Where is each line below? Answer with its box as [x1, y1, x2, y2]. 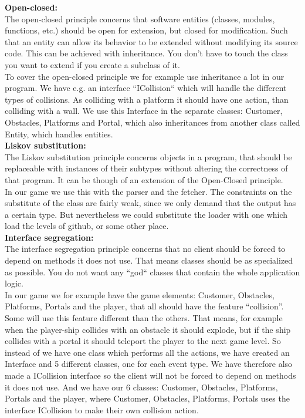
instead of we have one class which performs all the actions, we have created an [5, 346, 290, 358]
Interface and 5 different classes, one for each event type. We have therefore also [5, 358, 293, 370]
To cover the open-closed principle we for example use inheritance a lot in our [5, 70, 284, 82]
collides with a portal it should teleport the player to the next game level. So [5, 335, 281, 347]
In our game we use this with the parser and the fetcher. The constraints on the [5, 185, 292, 197]
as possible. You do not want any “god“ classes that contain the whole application [5, 265, 300, 278]
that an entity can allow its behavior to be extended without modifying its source [5, 35, 298, 48]
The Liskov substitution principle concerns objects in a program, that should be [5, 150, 292, 163]
